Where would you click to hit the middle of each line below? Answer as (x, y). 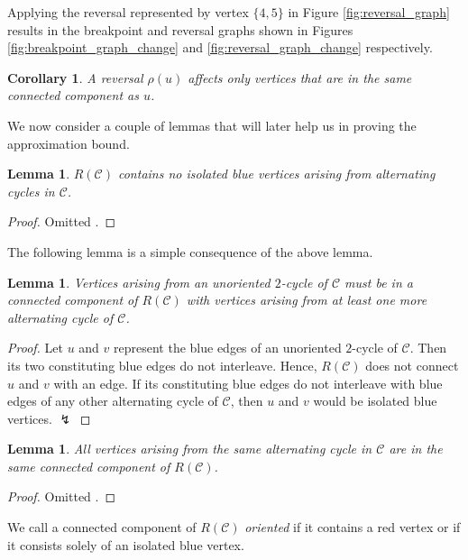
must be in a (379, 282)
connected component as (73, 95)
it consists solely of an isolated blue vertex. (126, 544)
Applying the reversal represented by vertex (128, 12)
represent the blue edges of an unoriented (228, 348)
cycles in (31, 191)
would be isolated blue (375, 401)
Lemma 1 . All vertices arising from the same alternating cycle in (190, 449)
